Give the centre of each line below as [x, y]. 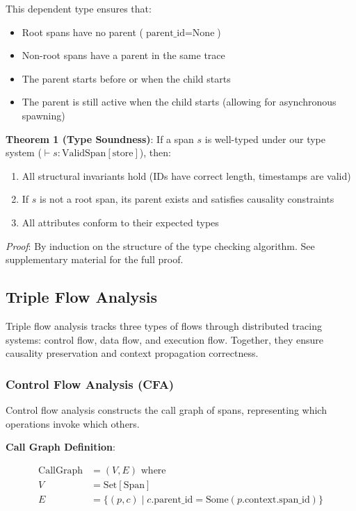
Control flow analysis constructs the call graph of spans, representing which [166, 409]
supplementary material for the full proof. [95, 259]
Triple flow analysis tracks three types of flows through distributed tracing [164, 325]
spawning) [43, 115]
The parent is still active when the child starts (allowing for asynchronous [179, 102]
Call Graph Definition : [60, 447]
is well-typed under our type [265, 139]
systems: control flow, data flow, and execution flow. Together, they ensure [164, 339]
